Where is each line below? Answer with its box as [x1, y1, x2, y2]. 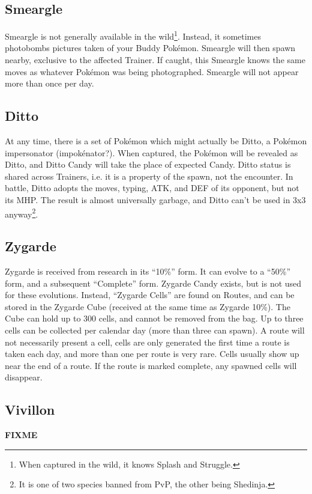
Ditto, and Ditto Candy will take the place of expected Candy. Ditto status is [5, 158, 291, 171]
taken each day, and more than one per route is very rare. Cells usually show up [5, 347, 299, 360]
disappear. [5, 371, 43, 383]
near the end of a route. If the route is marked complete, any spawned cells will [5, 359, 297, 371]
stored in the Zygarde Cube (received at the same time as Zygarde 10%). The [5, 300, 290, 313]
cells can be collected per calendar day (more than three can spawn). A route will [5, 324, 305, 337]
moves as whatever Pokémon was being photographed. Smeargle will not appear [5, 65, 299, 78]
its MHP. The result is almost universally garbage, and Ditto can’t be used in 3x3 [5, 194, 306, 206]
